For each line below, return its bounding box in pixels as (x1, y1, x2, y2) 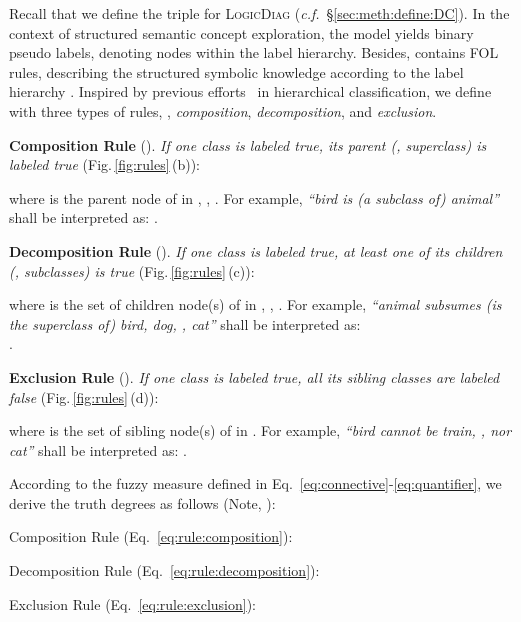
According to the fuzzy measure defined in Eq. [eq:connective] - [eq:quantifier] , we (9, 473, 502, 494)
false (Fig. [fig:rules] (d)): (9, 386, 159, 407)
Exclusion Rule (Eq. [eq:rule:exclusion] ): (9, 593, 256, 614)
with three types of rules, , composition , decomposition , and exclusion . (9, 100, 437, 121)
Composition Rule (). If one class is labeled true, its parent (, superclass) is (9, 134, 487, 155)
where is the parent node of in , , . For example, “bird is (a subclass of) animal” (9, 187, 500, 208)
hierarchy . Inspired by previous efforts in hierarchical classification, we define (9, 81, 492, 102)
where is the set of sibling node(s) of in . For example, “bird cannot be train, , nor (9, 420, 512, 441)
